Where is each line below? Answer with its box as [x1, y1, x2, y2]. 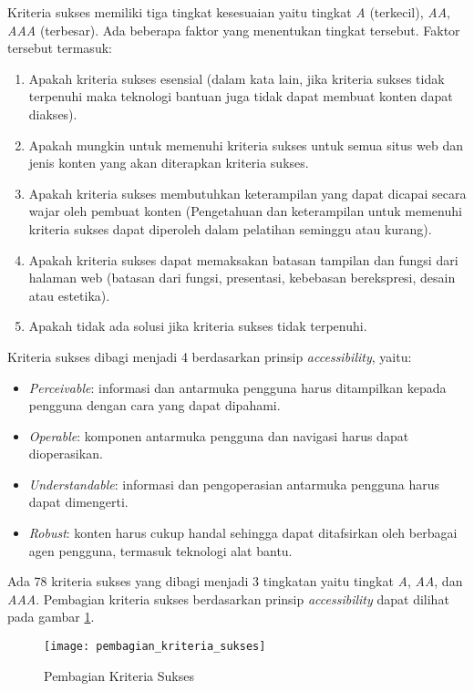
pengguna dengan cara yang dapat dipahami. [28, 396, 281, 415]
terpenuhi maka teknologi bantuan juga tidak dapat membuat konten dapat [28, 87, 453, 106]
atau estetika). [28, 285, 110, 304]
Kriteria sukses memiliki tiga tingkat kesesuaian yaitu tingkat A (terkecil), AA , [7, 3, 450, 21]
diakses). [28, 104, 77, 123]
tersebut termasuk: [7, 38, 112, 57]
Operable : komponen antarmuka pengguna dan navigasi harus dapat [28, 426, 409, 445]
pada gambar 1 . [7, 607, 95, 626]
